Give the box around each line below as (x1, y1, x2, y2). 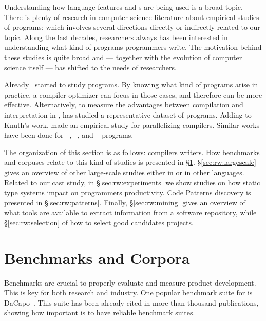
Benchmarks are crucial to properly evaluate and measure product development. (4, 277, 256, 288)
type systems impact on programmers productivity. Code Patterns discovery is (4, 187, 251, 198)
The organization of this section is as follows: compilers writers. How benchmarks (4, 146, 260, 157)
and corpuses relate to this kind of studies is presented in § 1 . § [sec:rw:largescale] (4, 157, 256, 167)
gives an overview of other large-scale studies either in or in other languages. (4, 166, 244, 177)
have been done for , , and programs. (4, 129, 134, 140)
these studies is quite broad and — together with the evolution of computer (4, 51, 242, 62)
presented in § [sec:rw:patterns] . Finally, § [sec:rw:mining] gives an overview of (4, 197, 245, 207)
